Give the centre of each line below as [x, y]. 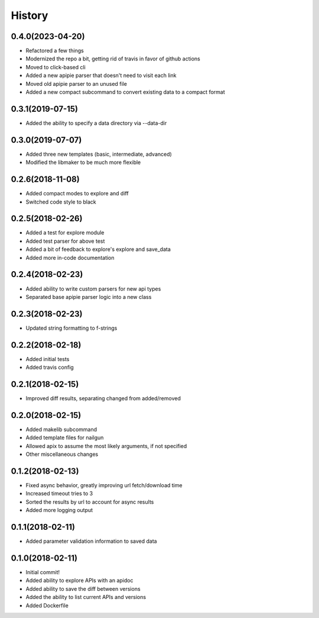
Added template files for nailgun [65, 437]
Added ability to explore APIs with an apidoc [79, 581]
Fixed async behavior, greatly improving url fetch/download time [104, 485]
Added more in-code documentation [70, 257]
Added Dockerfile [47, 605]
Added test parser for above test [65, 241]
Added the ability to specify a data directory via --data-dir [96, 123]
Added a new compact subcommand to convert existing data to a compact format [125, 92]
